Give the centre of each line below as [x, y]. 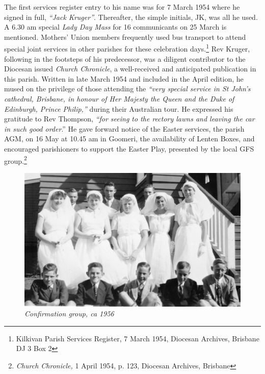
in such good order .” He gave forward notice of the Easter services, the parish [124, 128]
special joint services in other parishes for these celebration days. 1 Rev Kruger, [127, 48]
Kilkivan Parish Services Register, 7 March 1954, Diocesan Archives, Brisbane [138, 338]
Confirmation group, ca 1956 [69, 314]
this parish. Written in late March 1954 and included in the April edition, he [124, 78]
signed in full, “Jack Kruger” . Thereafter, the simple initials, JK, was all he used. [131, 17]
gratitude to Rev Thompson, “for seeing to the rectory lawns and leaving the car [129, 119]
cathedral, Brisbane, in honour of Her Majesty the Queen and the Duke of [119, 98]
